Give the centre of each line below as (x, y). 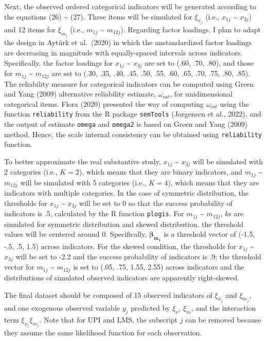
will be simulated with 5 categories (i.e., (83, 182)
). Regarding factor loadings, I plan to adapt (191, 30)
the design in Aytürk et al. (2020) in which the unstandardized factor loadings (128, 42)
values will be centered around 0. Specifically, (76, 234)
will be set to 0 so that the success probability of (156, 203)
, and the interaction (224, 307)
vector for (19, 267)
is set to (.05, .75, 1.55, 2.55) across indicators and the (159, 267)
